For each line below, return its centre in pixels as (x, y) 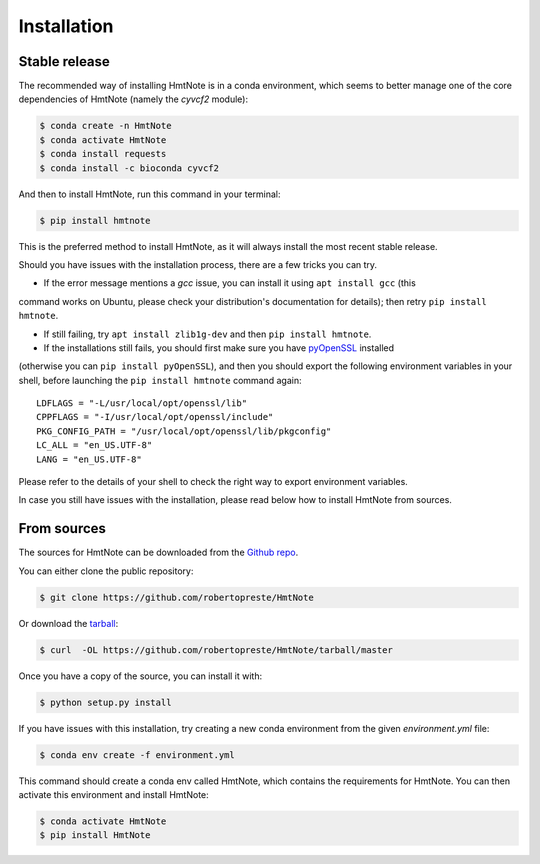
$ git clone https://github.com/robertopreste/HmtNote (176, 597)
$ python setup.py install (105, 702)
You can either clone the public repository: (106, 571)
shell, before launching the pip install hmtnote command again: (160, 380)
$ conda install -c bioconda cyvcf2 (129, 168)
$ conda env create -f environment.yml (137, 754)
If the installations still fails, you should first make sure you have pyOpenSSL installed (219, 347)
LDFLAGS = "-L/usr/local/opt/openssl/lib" (142, 403)
